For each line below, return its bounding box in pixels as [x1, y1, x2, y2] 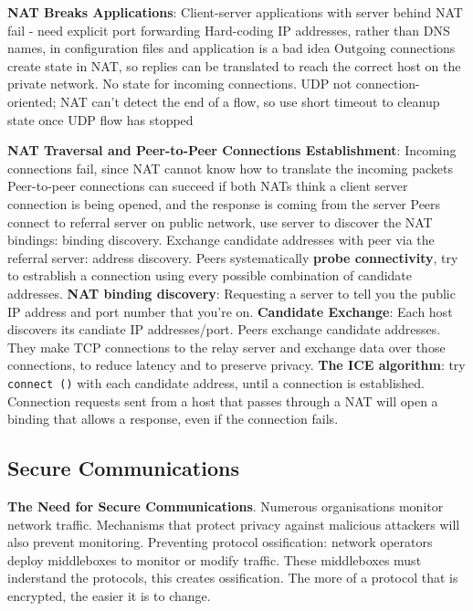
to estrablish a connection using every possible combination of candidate [7, 266, 413, 285]
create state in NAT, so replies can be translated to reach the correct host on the [7, 56, 461, 75]
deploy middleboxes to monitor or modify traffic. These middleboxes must [7, 550, 422, 569]
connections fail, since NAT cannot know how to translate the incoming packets [7, 158, 453, 177]
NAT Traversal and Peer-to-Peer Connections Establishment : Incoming [7, 141, 457, 160]
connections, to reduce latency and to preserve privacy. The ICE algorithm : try [7, 355, 466, 374]
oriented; [7, 91, 57, 111]
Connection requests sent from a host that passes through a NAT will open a [7, 391, 438, 410]
